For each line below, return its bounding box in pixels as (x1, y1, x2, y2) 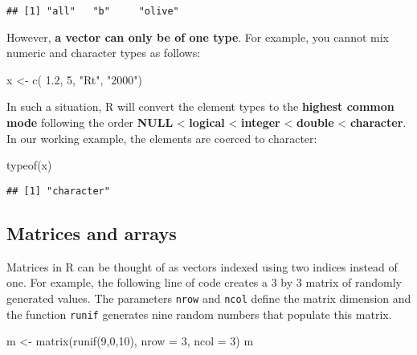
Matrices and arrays (6, 220, 177, 245)
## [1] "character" (6, 185, 110, 197)
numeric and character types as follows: (6, 44, 201, 61)
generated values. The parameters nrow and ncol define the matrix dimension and (6, 289, 411, 306)
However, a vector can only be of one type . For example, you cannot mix (6, 28, 389, 45)
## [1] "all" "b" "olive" (6, 6, 179, 17)
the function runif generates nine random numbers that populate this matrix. (6, 305, 392, 322)
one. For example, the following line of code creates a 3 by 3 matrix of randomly (6, 274, 402, 291)
